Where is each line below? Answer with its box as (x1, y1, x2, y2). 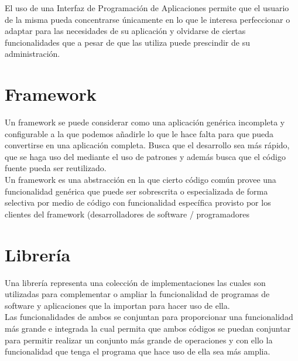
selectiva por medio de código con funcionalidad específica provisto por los (5, 196, 271, 209)
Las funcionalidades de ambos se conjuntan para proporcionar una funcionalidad (5, 311, 293, 323)
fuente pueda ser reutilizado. (5, 162, 107, 174)
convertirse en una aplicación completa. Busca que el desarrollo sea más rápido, (5, 139, 290, 151)
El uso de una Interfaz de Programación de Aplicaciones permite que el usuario (5, 2, 289, 13)
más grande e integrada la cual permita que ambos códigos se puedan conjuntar (5, 322, 291, 334)
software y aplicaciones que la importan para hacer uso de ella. (5, 299, 230, 311)
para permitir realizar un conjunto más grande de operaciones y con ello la (5, 333, 273, 346)
